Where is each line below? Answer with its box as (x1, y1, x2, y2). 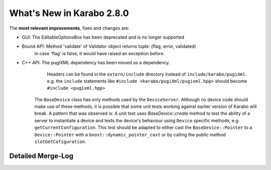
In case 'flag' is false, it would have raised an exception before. (34, 50, 165, 56)
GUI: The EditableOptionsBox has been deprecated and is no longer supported (22, 34, 185, 40)
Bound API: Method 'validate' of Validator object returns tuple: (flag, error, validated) (22, 43, 196, 50)
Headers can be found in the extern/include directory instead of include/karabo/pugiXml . (47, 71, 247, 77)
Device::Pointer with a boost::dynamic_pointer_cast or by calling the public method (34, 131, 226, 137)
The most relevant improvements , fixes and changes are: (9, 25, 130, 31)
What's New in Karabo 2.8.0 (9, 8, 129, 19)
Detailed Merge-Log (9, 151, 74, 160)
